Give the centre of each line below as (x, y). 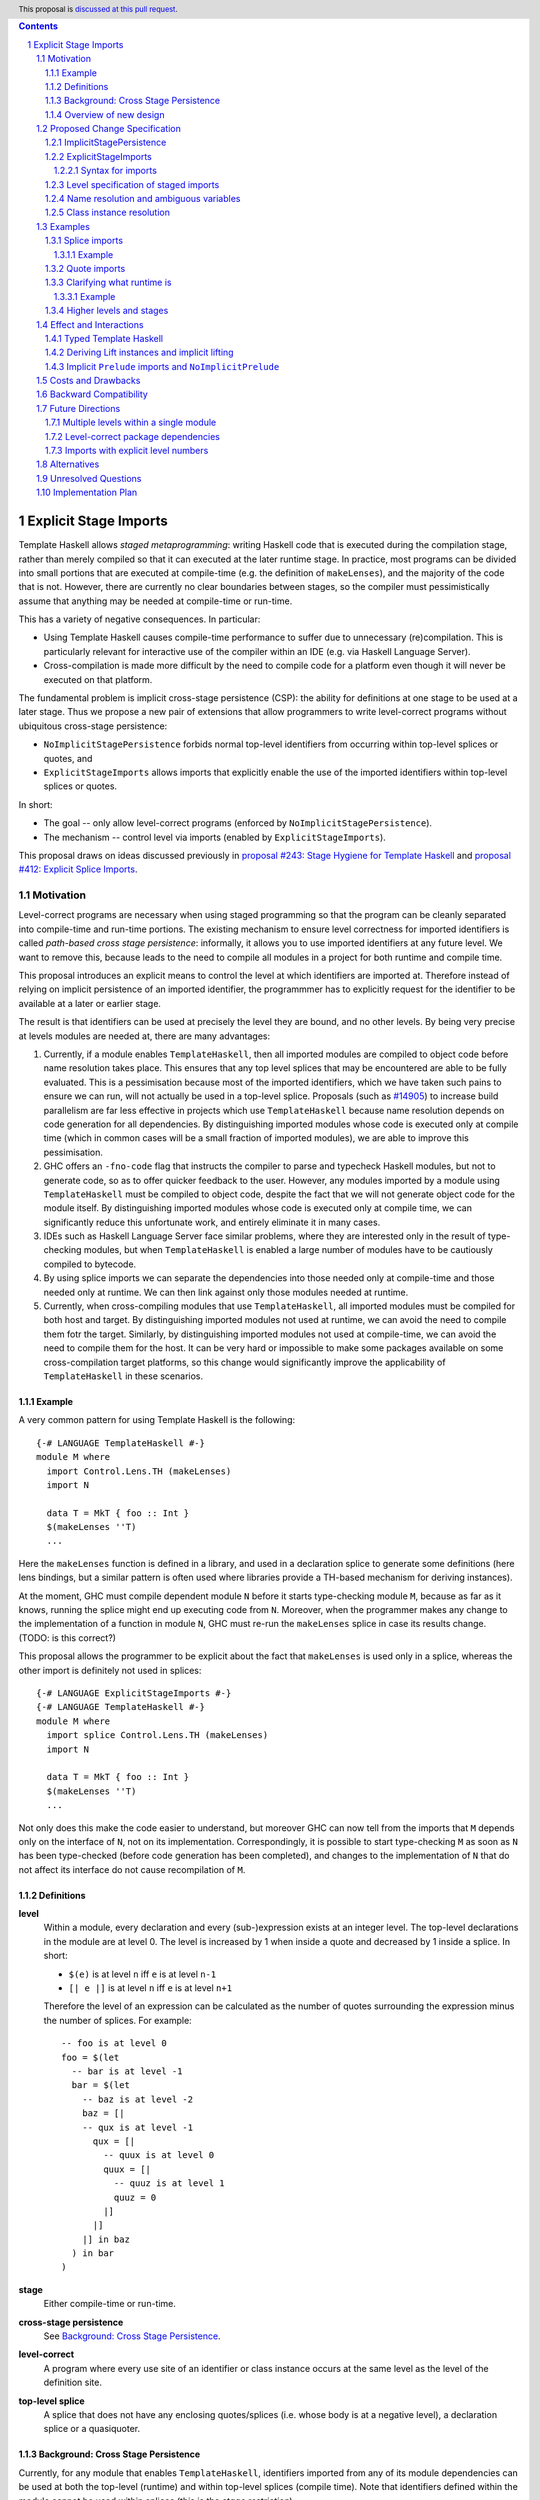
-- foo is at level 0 (114, 2043)
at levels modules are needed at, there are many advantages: (144, 1036)
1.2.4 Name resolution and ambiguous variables (143, 199)
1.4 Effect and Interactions (90, 324)
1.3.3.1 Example (84, 296)
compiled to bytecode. (90, 1264)
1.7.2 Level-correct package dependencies (132, 436)
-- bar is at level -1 (127, 2071)
